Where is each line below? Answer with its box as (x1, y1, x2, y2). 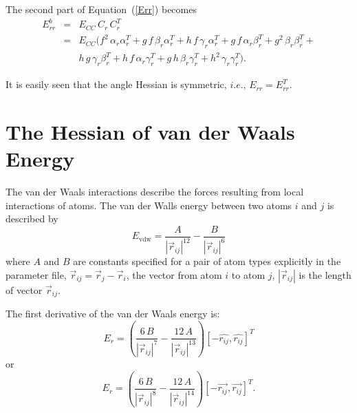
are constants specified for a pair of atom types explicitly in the (73, 254, 341, 268)
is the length (299, 267, 351, 282)
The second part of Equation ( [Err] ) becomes (6, 2, 197, 16)
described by (6, 211, 58, 226)
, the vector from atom (126, 267, 222, 282)
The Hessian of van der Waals (6, 118, 295, 146)
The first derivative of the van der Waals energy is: (6, 306, 220, 321)
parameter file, (6, 267, 67, 282)
